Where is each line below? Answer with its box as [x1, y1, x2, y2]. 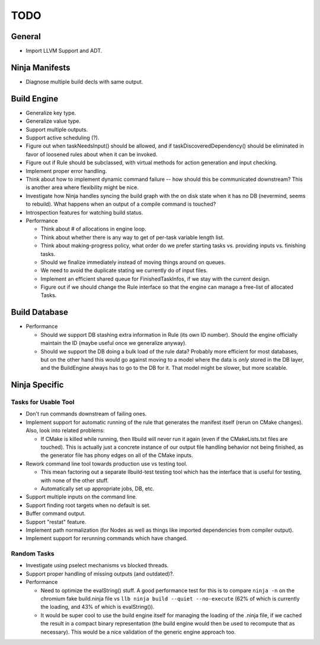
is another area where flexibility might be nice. [25, 184, 139, 191]
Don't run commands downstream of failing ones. [25, 410, 147, 417]
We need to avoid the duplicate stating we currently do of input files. [40, 267, 208, 274]
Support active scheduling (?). [25, 134, 100, 142]
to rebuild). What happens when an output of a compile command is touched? [25, 200, 216, 207]
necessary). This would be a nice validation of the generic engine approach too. [40, 628, 236, 636]
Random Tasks [11, 550, 55, 558]
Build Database [11, 307, 68, 317]
